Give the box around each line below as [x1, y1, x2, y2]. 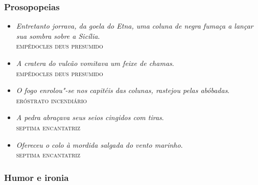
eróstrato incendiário [16, 95, 87, 105]
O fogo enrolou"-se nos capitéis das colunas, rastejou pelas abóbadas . [16, 85, 230, 96]
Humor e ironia [4, 171, 69, 183]
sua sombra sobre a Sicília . [16, 30, 100, 41]
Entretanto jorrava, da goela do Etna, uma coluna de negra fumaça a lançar [16, 20, 253, 31]
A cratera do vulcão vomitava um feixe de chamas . [16, 58, 174, 68]
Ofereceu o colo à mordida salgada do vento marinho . [16, 139, 183, 150]
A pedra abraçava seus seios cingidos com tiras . [16, 112, 164, 123]
